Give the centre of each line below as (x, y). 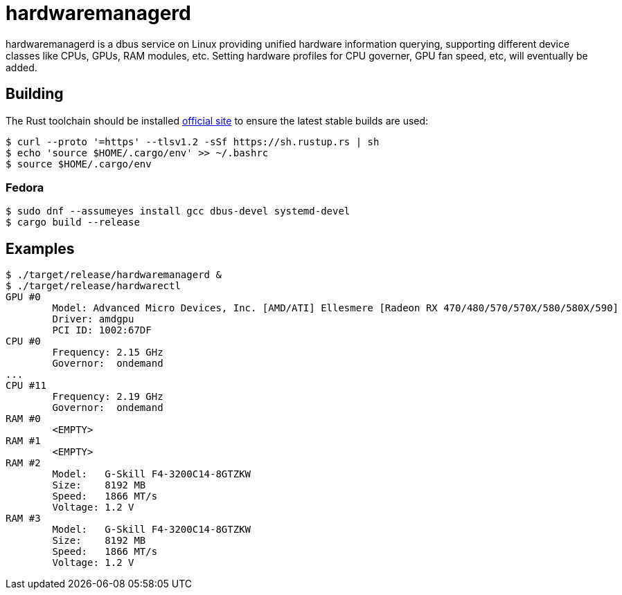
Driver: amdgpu (93, 319)
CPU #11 (26, 386)
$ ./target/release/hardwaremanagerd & (114, 275)
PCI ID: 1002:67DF (102, 330)
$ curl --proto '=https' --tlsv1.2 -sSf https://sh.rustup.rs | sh (193, 141)
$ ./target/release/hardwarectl (93, 286)
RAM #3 (23, 519)
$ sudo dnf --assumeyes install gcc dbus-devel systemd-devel (178, 211)
